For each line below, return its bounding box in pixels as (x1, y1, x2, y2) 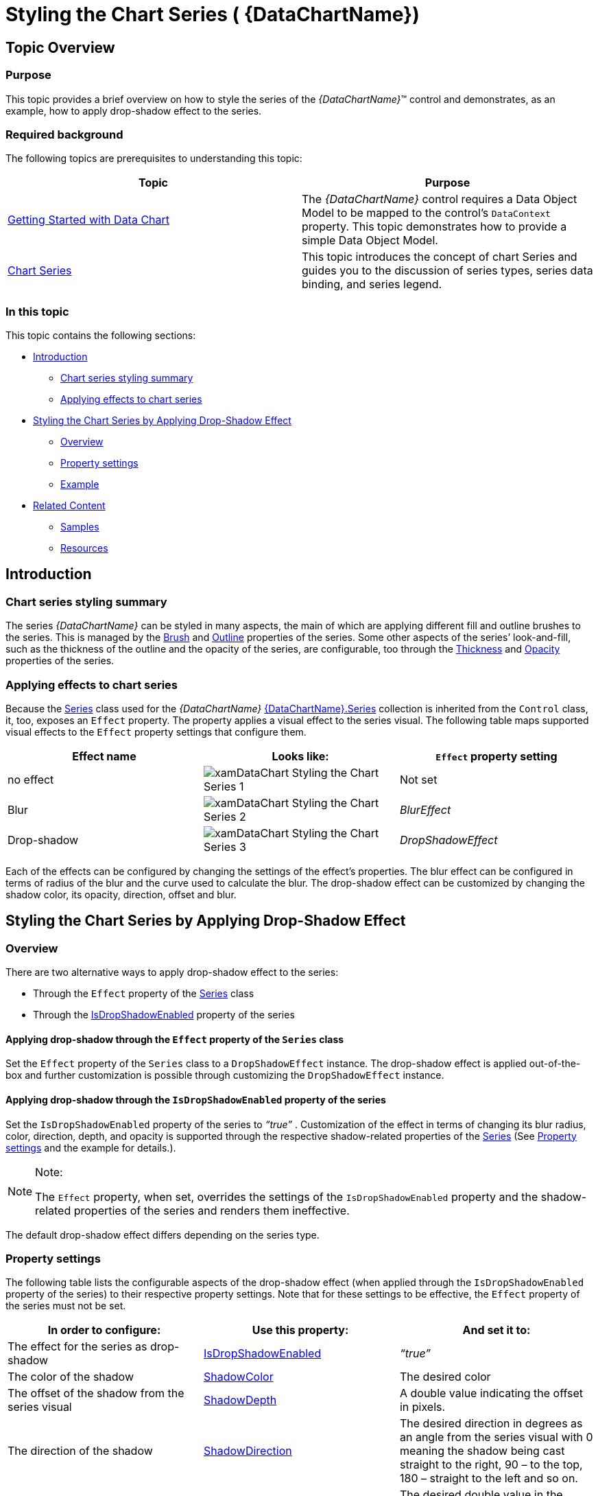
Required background (5, 127, 123, 141)
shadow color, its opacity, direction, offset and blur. (5, 889, 237, 901)
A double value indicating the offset (399, 1386, 584, 1401)
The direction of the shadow (8, 1444, 153, 1458)
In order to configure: (47, 1323, 161, 1337)
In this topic (5, 304, 69, 318)
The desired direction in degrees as (399, 1416, 583, 1431)
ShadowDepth (203, 1393, 277, 1407)
